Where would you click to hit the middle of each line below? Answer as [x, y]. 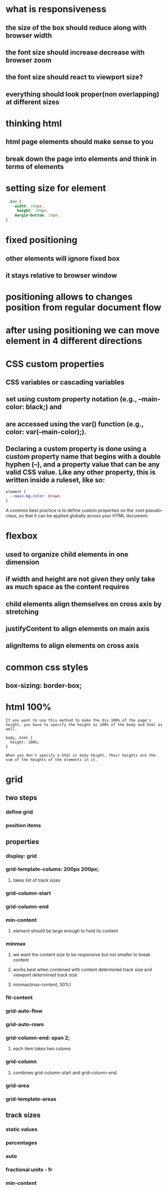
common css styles [47, 667]
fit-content [19, 998]
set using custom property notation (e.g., [71, 399]
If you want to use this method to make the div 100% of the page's [78, 720]
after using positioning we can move [83, 330]
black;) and [44, 407]
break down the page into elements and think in [81, 159]
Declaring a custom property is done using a [76, 449]
